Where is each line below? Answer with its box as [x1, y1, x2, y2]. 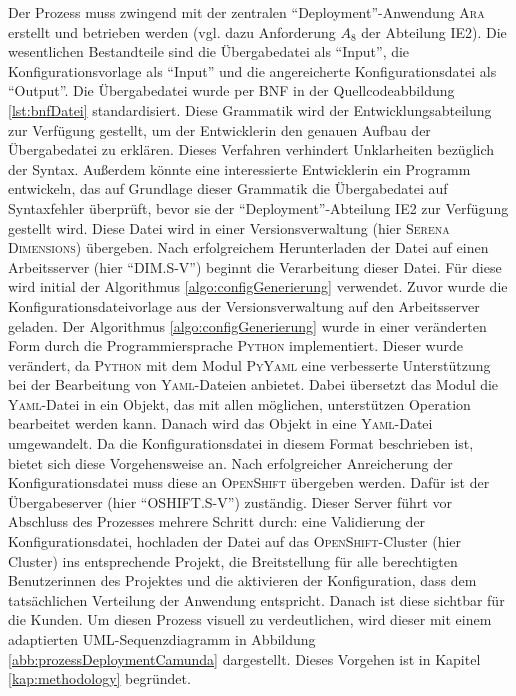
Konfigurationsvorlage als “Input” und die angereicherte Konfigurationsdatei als [8, 60, 497, 81]
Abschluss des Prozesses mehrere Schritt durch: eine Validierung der [8, 511, 426, 532]
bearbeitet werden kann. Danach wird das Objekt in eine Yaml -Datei [8, 413, 433, 434]
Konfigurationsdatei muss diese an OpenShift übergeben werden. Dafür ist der [8, 472, 490, 493]
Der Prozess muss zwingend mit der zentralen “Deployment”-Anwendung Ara [8, 2, 485, 22]
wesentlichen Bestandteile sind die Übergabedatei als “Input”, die [8, 41, 410, 62]
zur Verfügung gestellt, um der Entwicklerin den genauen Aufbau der [8, 119, 431, 140]
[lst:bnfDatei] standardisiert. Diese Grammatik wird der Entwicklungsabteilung [8, 99, 492, 120]
